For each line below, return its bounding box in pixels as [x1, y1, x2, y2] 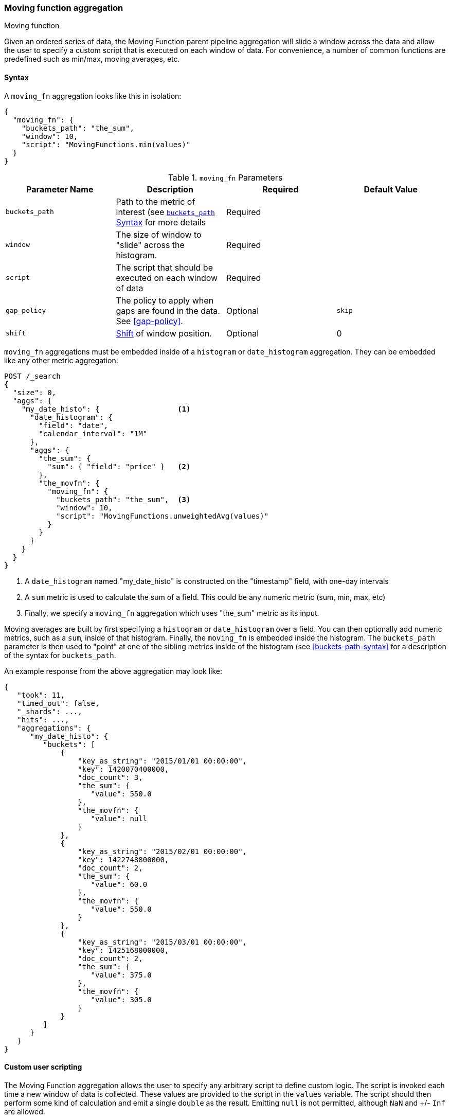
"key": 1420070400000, [78, 765, 169, 773]
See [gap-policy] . [116, 315, 183, 326]
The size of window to [116, 229, 202, 240]
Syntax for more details [116, 217, 206, 227]
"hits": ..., [17, 715, 69, 724]
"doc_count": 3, [78, 773, 143, 781]
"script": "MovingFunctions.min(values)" [21, 140, 191, 149]
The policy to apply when [116, 295, 214, 306]
